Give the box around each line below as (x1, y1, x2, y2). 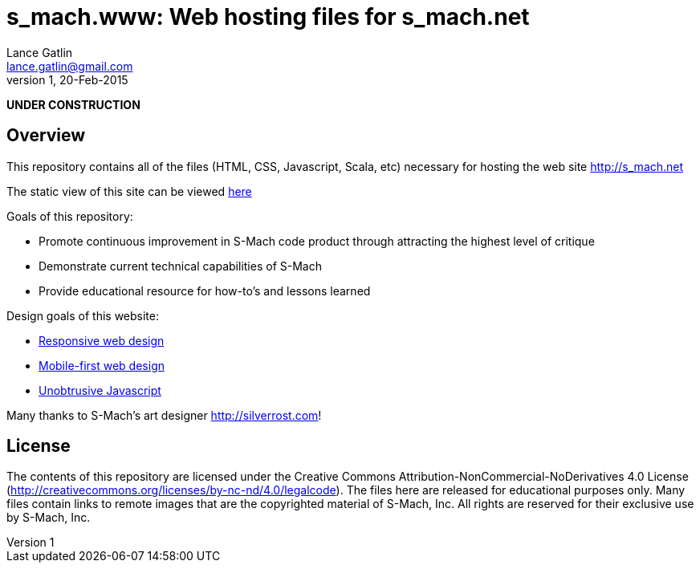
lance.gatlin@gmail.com (6, 59, 133, 73)
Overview (6, 125, 86, 146)
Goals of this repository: (6, 209, 133, 223)
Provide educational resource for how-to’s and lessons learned (39, 283, 371, 298)
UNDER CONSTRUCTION (6, 97, 140, 112)
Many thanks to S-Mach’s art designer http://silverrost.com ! (6, 408, 322, 422)
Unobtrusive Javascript (39, 383, 161, 397)
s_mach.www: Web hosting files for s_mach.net (6, 3, 530, 30)
